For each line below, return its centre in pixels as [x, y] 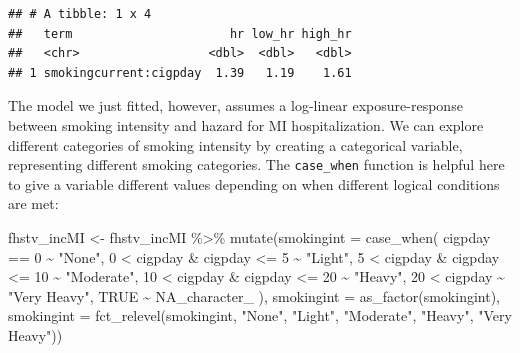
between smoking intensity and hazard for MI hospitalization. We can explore [246, 124]
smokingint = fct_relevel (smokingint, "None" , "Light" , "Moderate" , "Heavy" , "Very [260, 315]
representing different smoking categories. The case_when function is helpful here [256, 164]
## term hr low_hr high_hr [180, 33]
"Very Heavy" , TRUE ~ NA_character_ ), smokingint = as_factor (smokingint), [254, 295]
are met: [33, 203]
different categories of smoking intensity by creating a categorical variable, [235, 144]
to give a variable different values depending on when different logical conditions [254, 183]
